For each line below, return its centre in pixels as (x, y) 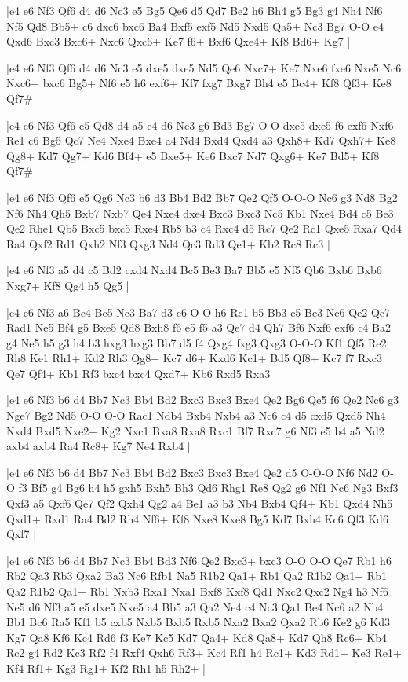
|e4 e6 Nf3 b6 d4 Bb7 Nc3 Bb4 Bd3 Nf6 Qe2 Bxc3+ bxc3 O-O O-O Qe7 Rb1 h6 (199, 560)
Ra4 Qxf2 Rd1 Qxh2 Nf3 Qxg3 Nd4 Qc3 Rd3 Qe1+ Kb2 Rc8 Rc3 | (168, 243)
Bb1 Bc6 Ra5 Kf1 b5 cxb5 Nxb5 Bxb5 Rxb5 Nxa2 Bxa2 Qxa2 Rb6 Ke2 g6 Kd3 (199, 622)
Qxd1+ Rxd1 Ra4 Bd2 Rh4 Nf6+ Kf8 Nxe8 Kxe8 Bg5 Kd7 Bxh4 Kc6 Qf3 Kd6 (197, 518)
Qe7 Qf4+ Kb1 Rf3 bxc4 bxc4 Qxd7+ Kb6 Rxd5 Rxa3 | (142, 373)
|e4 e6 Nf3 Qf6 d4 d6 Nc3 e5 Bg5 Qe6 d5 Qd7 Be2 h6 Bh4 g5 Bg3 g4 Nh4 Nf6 (195, 10)
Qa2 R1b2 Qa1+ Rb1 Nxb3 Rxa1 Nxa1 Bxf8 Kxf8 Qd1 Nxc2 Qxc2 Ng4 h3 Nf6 (197, 591)
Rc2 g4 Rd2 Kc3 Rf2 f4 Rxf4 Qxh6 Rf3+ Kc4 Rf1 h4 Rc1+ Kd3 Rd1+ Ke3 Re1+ (204, 653)
